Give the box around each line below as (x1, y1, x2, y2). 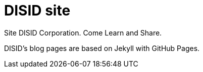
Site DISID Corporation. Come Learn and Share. (4, 28, 162, 37)
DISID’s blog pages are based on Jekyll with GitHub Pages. (4, 43, 200, 52)
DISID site (4, 2, 71, 19)
